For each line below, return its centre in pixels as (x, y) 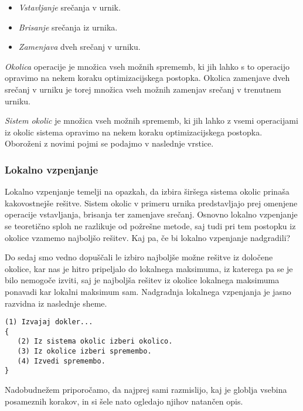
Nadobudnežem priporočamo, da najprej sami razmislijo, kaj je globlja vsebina (146, 390)
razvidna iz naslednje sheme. (56, 303)
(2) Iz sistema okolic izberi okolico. (95, 342)
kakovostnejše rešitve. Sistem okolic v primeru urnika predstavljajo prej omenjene (151, 203)
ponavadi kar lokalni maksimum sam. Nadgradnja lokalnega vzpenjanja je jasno (148, 291)
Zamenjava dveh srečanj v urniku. (79, 47)
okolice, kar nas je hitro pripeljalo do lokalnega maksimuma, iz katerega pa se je (149, 268)
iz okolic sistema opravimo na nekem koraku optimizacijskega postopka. (134, 132)
